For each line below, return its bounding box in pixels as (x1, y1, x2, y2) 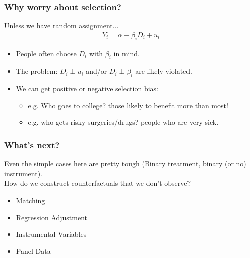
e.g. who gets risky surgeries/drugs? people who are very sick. (28, 117, 219, 127)
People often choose (16, 48, 77, 58)
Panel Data (16, 245, 51, 256)
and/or (86, 66, 107, 76)
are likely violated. (135, 66, 192, 76)
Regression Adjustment (16, 212, 88, 222)
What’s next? (4, 138, 60, 151)
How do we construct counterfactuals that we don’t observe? (4, 178, 191, 188)
